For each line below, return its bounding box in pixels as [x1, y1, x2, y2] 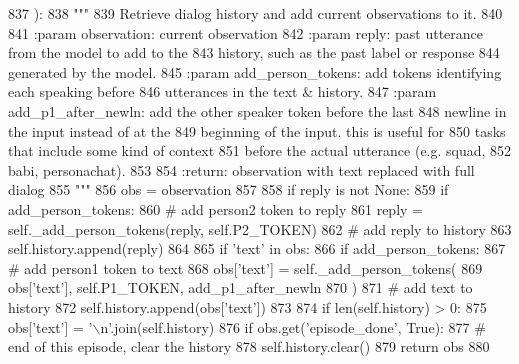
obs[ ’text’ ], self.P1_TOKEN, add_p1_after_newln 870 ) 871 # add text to [8, 277, 473, 298]
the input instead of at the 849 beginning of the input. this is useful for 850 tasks [8, 120, 506, 141]
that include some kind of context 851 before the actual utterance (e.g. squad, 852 [8, 140, 512, 161]
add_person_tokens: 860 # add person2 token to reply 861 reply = [8, 198, 423, 219]
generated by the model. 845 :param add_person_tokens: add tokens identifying [8, 61, 502, 82]
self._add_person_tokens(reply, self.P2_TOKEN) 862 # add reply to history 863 [8, 218, 512, 239]
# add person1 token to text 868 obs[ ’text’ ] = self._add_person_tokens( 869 [8, 257, 483, 278]
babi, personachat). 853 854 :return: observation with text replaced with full [8, 159, 475, 180]
